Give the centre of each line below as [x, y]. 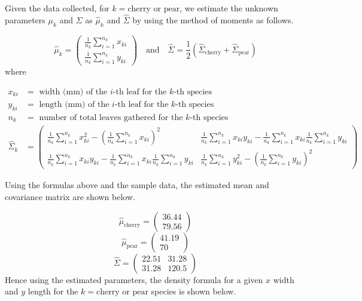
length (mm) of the [74, 104]
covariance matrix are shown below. [70, 196]
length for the [53, 291]
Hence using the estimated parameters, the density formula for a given [134, 279]
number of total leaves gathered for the [111, 117]
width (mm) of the [73, 92]
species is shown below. [194, 291]
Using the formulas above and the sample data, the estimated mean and [137, 185]
